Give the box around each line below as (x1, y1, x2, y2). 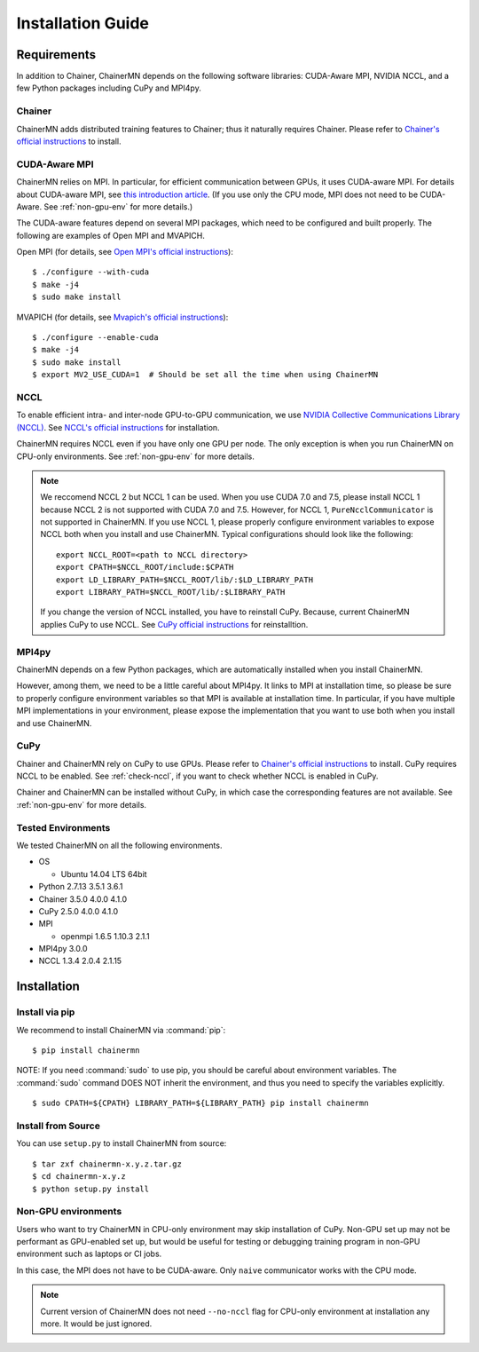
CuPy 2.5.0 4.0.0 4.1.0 (38, 905, 119, 916)
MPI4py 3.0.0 (38, 944, 88, 954)
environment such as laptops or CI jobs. (16, 1248, 162, 1260)
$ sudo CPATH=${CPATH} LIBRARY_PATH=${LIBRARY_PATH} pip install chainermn (32, 1098, 369, 1109)
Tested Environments (16, 821, 111, 834)
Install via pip (16, 1006, 75, 1018)
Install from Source (16, 1119, 101, 1132)
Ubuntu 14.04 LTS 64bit (60, 868, 147, 879)
